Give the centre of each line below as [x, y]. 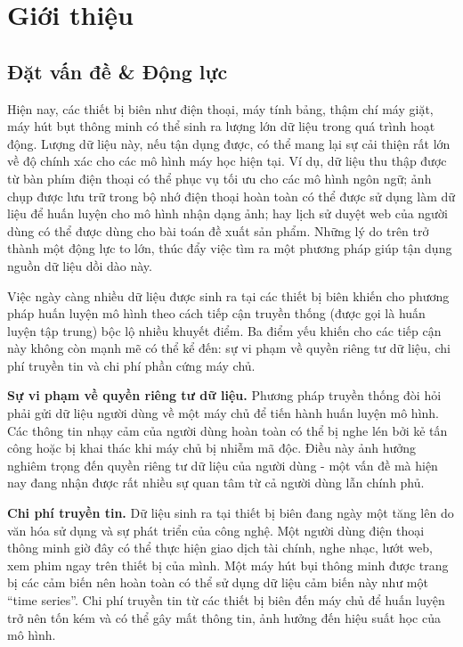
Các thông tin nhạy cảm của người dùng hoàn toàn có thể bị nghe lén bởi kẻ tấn [227, 430]
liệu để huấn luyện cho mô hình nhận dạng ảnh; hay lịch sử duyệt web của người [227, 213]
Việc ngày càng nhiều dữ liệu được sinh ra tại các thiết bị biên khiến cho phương [228, 295]
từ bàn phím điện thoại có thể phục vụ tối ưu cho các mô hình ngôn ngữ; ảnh [219, 178]
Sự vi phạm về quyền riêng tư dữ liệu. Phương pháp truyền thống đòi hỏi [224, 395]
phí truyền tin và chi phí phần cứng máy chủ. [131, 365]
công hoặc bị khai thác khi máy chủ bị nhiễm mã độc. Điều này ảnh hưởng [212, 448]
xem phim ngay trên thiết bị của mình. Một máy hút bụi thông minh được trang [228, 565]
